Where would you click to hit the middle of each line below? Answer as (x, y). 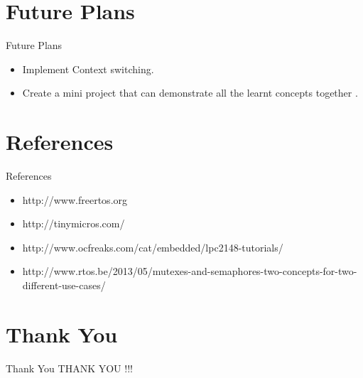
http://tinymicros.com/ (74, 223)
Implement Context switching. (88, 69)
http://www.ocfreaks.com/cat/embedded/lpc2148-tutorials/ (153, 247)
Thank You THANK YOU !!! (69, 368)
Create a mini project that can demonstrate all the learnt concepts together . (190, 93)
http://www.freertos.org (75, 199)
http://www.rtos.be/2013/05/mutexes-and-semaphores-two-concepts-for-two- (190, 271)
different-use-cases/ (64, 285)
